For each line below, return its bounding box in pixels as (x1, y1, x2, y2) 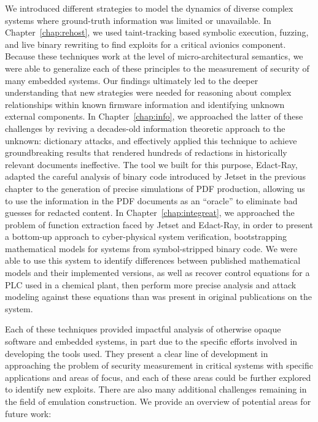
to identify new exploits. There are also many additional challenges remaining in (5, 383, 307, 396)
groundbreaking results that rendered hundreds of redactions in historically (5, 146, 287, 159)
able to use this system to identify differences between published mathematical (5, 254, 301, 267)
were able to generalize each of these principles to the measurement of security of (5, 61, 309, 74)
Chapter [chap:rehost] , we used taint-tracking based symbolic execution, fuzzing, (5, 26, 309, 39)
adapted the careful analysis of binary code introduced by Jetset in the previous (5, 170, 306, 183)
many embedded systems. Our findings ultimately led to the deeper (5, 74, 258, 86)
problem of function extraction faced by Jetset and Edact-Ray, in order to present (5, 218, 313, 231)
